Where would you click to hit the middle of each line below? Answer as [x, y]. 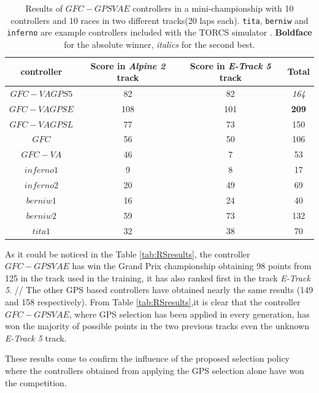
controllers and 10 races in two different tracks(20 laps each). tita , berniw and [159, 20]
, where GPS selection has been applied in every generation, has [189, 314]
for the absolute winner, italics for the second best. [159, 44]
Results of [44, 8]
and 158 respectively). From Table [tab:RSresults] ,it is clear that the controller [153, 302]
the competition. [36, 382]
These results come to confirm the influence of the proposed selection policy [148, 358]
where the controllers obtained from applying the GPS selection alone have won [155, 370]
